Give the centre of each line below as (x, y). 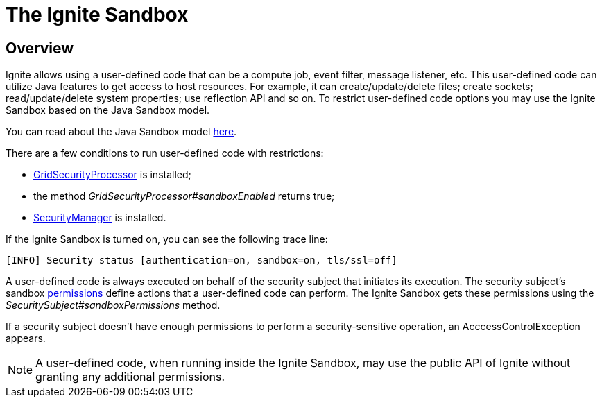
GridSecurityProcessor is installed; (112, 175)
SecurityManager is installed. (100, 218)
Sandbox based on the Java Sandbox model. (108, 110)
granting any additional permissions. (130, 377)
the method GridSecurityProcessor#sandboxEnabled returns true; (184, 196)
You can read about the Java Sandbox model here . (121, 132)
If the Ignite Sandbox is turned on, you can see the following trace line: (167, 239)
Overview (40, 48)
